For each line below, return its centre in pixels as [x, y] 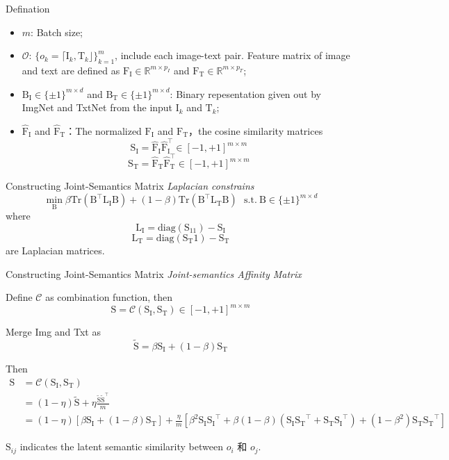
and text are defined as [71, 70]
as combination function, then [109, 297]
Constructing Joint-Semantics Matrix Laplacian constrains [130, 186]
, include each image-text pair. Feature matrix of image [232, 55]
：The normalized [104, 130]
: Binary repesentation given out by [245, 93]
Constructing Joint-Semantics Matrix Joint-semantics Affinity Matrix [154, 273]
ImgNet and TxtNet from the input [97, 107]
